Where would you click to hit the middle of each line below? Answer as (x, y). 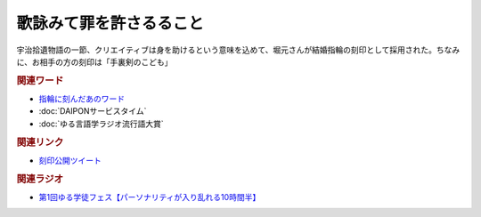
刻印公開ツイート (70, 160)
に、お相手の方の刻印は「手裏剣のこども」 (94, 61)
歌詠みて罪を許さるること (110, 23)
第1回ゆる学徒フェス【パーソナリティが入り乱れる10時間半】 (150, 197)
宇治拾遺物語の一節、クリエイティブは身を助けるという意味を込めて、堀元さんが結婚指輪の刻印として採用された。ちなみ (238, 50)
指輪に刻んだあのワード (82, 99)
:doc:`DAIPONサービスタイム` (93, 111)
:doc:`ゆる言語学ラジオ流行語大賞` (101, 124)
